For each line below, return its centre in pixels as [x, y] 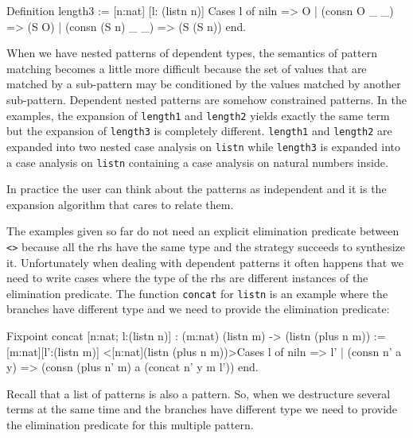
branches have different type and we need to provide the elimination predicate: [198, 309]
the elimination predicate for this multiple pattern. [130, 425]
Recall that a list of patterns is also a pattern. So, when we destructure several [199, 393]
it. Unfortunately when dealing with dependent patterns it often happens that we [205, 262]
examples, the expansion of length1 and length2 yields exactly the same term [198, 115]
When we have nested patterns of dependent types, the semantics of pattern [192, 53]
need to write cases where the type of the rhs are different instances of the [187, 278]
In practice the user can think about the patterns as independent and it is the [197, 189]
